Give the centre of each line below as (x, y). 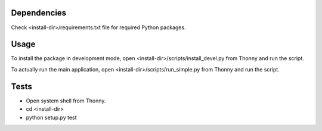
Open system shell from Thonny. (66, 101)
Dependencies (39, 13)
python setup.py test (51, 117)
